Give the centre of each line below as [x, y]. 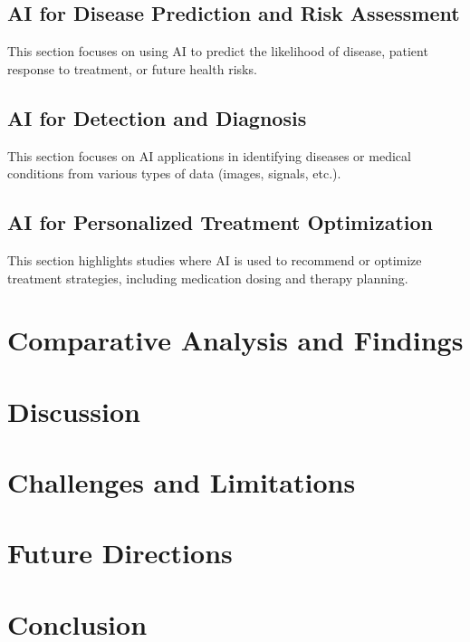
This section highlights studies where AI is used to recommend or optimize [215, 259]
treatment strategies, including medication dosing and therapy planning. [208, 278]
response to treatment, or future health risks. [132, 68]
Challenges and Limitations [182, 482]
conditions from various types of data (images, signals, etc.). [174, 173]
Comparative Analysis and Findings [235, 340]
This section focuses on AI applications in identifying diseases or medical [209, 155]
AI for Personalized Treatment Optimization [220, 222]
